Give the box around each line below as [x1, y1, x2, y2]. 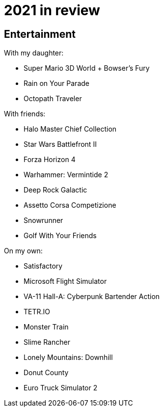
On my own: [4, 247, 43, 255]
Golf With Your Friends [24, 231, 97, 240]
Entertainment [4, 27, 76, 40]
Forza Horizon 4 [24, 155, 76, 164]
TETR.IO [24, 307, 50, 316]
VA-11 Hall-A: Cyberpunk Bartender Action [24, 292, 160, 301]
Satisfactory [24, 262, 63, 271]
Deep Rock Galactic [24, 186, 87, 194]
